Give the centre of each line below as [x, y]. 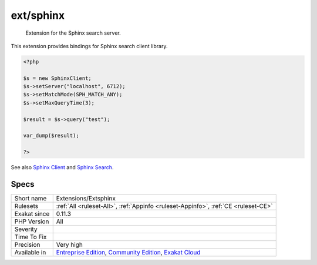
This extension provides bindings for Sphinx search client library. [89, 46]
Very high [70, 245]
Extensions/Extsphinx [86, 199]
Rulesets [26, 206]
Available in [30, 253]
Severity [26, 229]
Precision [27, 245]
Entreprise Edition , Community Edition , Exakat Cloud [128, 253]
